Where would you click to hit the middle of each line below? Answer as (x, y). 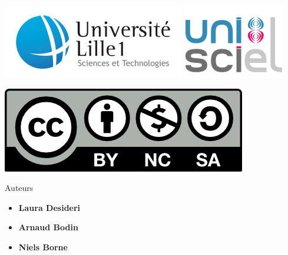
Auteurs (19, 188)
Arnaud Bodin (48, 227)
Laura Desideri (49, 207)
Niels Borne (43, 246)
